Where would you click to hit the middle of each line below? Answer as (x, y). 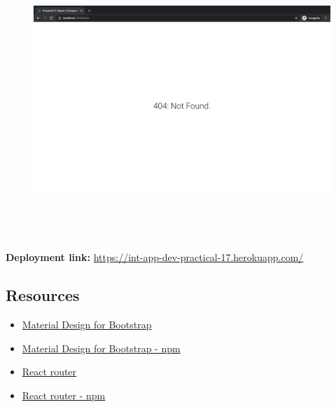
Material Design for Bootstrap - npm (101, 348)
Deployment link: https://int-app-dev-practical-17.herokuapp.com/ (155, 257)
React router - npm (64, 395)
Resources (43, 295)
